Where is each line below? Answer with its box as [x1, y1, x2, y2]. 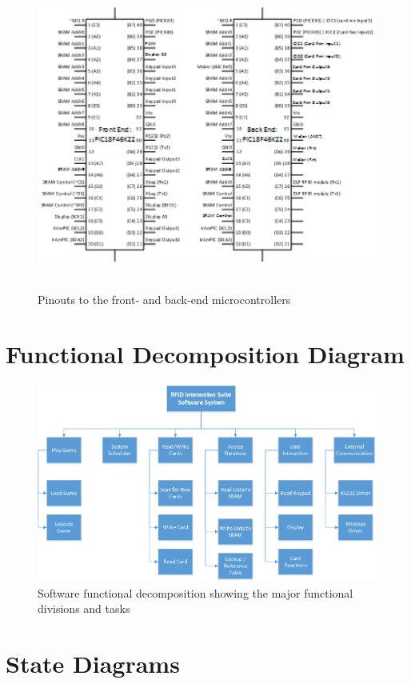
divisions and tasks [38, 600, 130, 617]
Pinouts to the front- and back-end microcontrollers [38, 290, 291, 307]
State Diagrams [6, 647, 180, 680]
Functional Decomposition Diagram [6, 338, 405, 370]
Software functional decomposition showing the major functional [38, 584, 353, 601]
